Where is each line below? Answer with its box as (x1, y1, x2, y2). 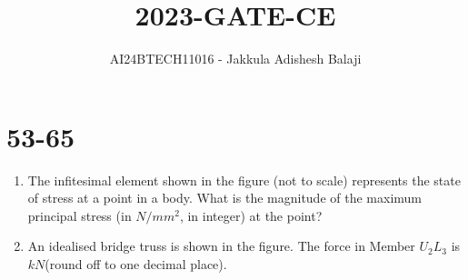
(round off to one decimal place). (45, 255, 227, 274)
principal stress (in (27, 205, 132, 225)
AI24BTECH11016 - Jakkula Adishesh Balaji (109, 49, 362, 68)
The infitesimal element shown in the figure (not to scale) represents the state (27, 170, 461, 189)
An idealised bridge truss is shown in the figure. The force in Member (27, 236, 415, 255)
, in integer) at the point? (179, 205, 323, 225)
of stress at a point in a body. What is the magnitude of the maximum (27, 188, 422, 207)
